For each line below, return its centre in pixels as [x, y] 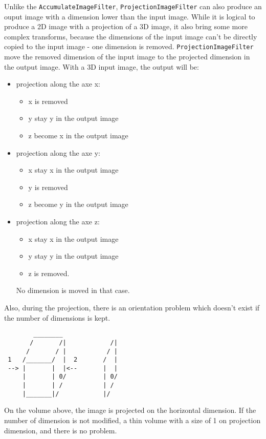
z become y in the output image [78, 204]
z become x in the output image [78, 135]
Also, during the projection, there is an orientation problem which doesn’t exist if [132, 307]
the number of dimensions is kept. [57, 317]
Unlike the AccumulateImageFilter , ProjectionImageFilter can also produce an [133, 6]
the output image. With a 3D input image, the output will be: [102, 66]
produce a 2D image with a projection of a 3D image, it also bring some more [126, 26]
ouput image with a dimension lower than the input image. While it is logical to [130, 16]
